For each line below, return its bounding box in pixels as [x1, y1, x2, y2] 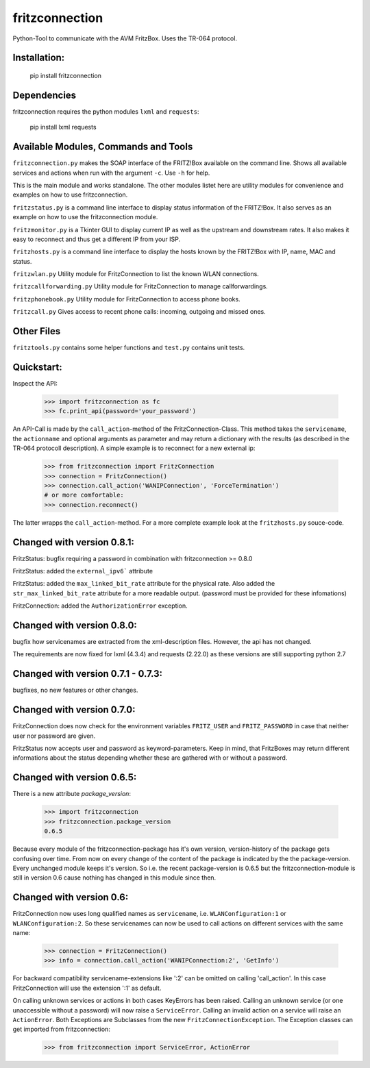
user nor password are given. [12, 732, 96, 740]
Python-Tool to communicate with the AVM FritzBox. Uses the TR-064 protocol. [12, 34, 238, 42]
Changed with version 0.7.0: [12, 704, 136, 716]
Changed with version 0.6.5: [12, 771, 137, 784]
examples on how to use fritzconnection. [12, 190, 128, 199]
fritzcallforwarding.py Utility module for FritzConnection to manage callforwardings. [12, 282, 269, 290]
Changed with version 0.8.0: [12, 620, 137, 631]
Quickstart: [12, 361, 63, 373]
